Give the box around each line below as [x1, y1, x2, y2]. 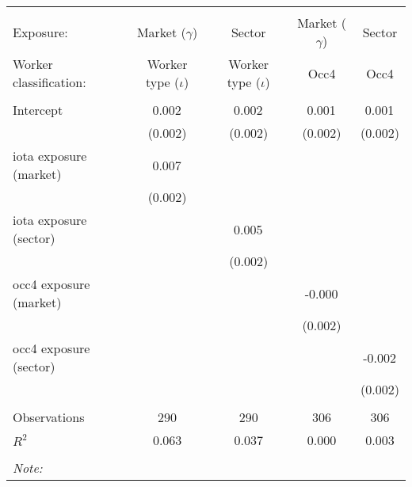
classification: [13, 73, 86, 91]
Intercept [13, 101, 63, 119]
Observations [13, 408, 85, 426]
